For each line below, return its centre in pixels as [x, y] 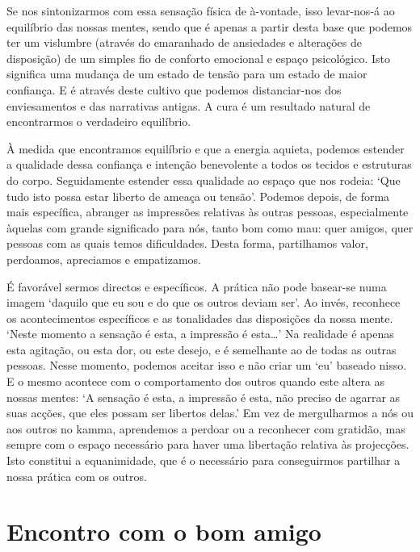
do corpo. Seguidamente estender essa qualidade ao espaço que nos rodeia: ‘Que [204, 180]
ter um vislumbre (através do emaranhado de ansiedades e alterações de [184, 42]
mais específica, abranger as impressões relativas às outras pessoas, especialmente [208, 212]
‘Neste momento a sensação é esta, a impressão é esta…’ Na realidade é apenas [200, 334]
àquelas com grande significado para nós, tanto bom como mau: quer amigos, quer [210, 227]
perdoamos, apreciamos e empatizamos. [104, 259]
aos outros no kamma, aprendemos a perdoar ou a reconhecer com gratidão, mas [206, 428]
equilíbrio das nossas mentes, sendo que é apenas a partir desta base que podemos [210, 26]
